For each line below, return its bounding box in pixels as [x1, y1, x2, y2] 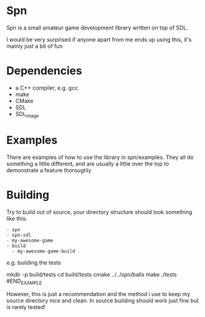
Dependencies [6, 64, 82, 78]
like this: [6, 215, 28, 222]
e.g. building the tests [6, 259, 61, 266]
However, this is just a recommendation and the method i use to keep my [6, 291, 190, 298]
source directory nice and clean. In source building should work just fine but [6, 297, 199, 304]
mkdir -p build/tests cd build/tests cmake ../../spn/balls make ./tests [6, 270, 177, 278]
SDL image [15, 110, 39, 119]
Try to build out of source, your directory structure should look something [6, 208, 193, 215]
